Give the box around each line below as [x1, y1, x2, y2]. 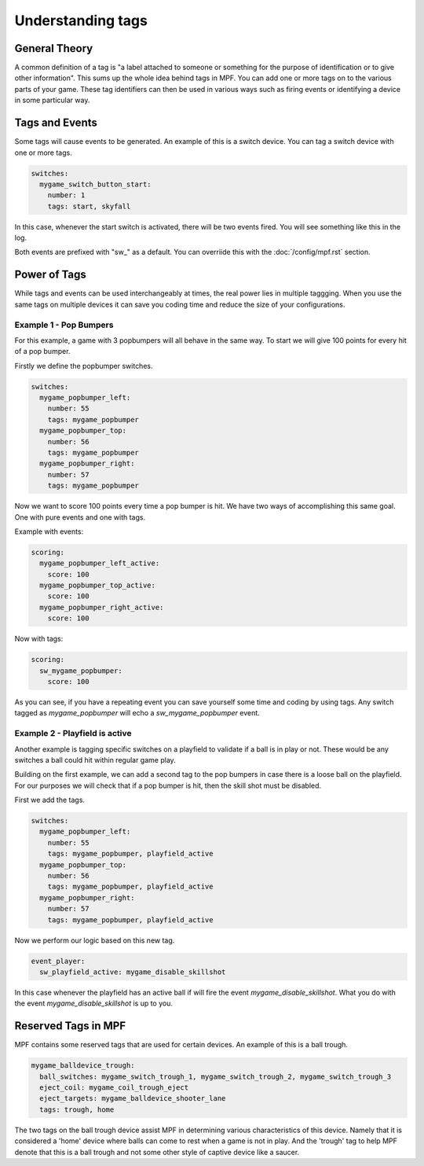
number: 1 [47, 191, 86, 200]
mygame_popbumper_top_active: [39, 581, 156, 590]
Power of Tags [14, 268, 86, 281]
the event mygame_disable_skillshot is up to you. [14, 999, 173, 1008]
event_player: [31, 956, 86, 966]
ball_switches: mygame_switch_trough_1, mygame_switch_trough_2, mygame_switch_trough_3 [39, 1072, 392, 1081]
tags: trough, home [39, 1105, 115, 1114]
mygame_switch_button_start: [39, 179, 152, 189]
